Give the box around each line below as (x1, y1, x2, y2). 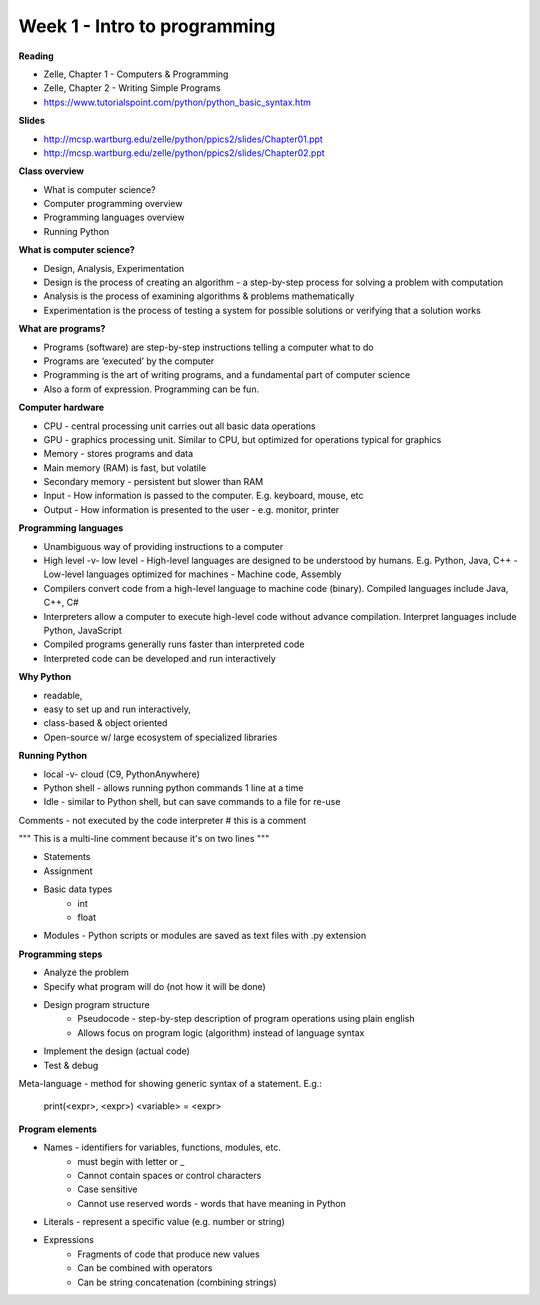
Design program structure (43, 998, 150, 1010)
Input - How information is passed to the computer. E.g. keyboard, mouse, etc (43, 490, 364, 502)
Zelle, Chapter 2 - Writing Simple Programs (43, 82, 221, 94)
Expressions (43, 1234, 95, 1246)
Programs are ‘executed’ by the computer (43, 355, 215, 367)
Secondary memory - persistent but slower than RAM (43, 476, 264, 488)
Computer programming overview (43, 198, 183, 210)
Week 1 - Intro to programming (18, 15, 276, 37)
